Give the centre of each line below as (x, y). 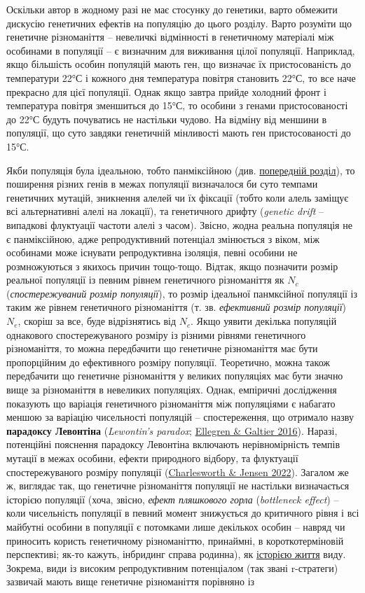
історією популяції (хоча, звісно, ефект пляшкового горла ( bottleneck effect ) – (173, 499)
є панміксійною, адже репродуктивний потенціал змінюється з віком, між (163, 238)
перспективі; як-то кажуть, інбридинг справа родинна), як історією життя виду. (176, 554)
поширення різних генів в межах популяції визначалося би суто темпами (162, 184)
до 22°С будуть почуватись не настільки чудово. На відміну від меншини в (167, 119)
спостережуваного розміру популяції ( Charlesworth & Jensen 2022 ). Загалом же (178, 472)
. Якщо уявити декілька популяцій (264, 321)
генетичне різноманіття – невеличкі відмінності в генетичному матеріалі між (170, 37)
